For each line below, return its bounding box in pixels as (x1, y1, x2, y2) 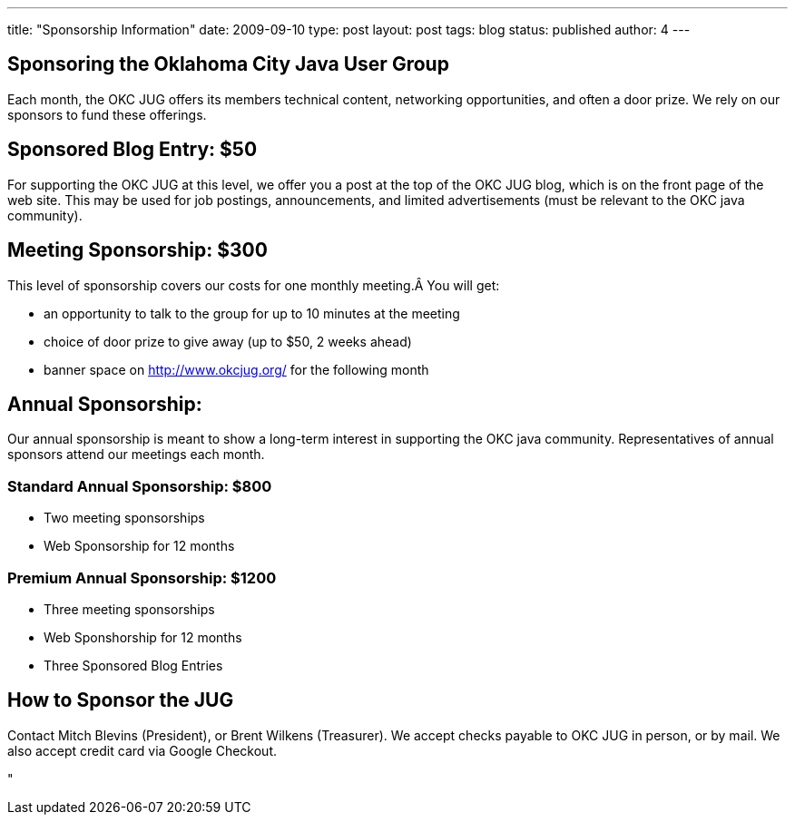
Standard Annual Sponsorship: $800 (7, 476, 272, 495)
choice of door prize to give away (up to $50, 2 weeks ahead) (44, 333, 412, 349)
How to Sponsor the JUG (7, 689, 234, 712)
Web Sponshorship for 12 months (44, 629, 242, 645)
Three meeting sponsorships (44, 601, 215, 617)
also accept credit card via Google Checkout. (7, 742, 277, 758)
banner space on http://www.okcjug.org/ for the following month (44, 361, 429, 377)
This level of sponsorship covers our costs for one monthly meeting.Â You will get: (7, 277, 500, 293)
